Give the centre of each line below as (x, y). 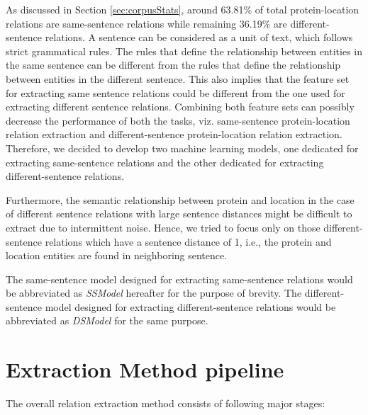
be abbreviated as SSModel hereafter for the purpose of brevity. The (154, 293)
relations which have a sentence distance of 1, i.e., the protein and (188, 241)
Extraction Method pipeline (145, 369)
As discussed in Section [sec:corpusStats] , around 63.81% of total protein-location (183, 9)
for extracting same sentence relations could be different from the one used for (175, 92)
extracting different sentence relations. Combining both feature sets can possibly (180, 107)
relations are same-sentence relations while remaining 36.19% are (146, 23)
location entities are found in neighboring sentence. (117, 255)
